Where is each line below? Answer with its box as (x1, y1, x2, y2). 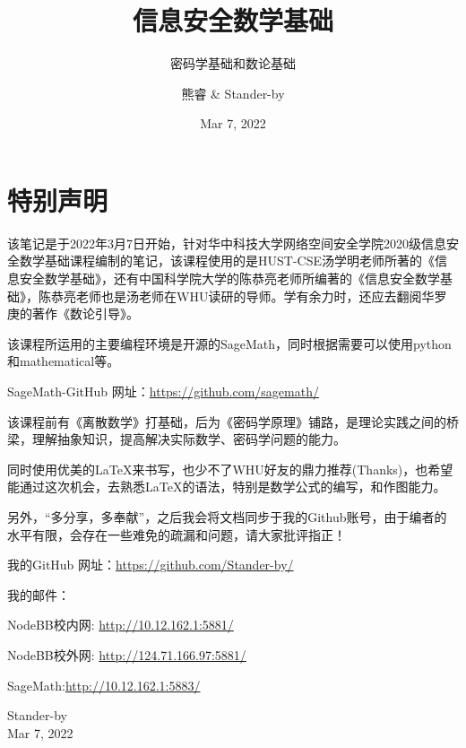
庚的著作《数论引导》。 (7, 304, 139, 323)
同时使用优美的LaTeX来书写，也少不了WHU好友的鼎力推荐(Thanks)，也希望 (7, 459, 453, 478)
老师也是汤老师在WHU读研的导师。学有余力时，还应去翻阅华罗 (75, 286, 447, 305)
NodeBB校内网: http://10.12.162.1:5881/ (7, 615, 234, 634)
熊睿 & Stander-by (181, 83, 285, 102)
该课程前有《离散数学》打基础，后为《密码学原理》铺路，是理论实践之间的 (7, 412, 446, 431)
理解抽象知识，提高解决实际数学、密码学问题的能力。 (31, 430, 346, 448)
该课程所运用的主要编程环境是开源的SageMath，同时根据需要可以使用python (7, 334, 452, 352)
